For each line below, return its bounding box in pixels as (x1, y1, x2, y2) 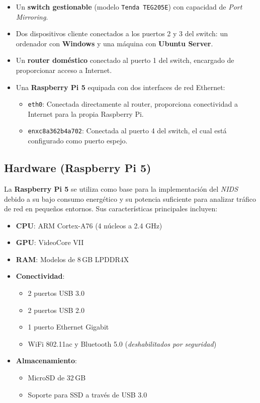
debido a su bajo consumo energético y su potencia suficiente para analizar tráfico (4, 193, 256, 204)
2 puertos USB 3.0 (28, 288, 84, 298)
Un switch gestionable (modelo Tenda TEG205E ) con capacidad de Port (16, 2, 242, 12)
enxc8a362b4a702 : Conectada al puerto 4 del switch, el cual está (28, 125, 227, 136)
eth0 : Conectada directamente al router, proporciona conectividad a (28, 99, 238, 109)
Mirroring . (16, 11, 48, 22)
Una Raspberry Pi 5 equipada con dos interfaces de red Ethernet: (16, 82, 225, 92)
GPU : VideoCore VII (16, 237, 84, 248)
